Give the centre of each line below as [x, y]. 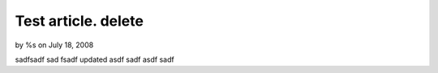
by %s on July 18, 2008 [54, 45]
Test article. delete [79, 21]
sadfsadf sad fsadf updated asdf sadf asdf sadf [94, 59]
